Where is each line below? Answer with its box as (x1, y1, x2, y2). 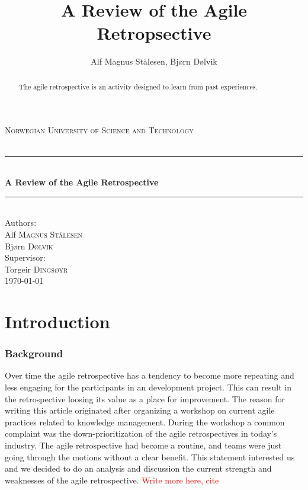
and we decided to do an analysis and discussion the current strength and (5, 462, 272, 475)
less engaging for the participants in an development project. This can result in (5, 381, 291, 393)
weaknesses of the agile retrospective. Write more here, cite (5, 473, 219, 486)
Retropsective (97, 21, 211, 45)
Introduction (5, 309, 110, 334)
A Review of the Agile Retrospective (5, 176, 159, 188)
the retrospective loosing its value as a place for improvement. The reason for (5, 392, 285, 405)
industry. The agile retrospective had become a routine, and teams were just (5, 439, 282, 451)
